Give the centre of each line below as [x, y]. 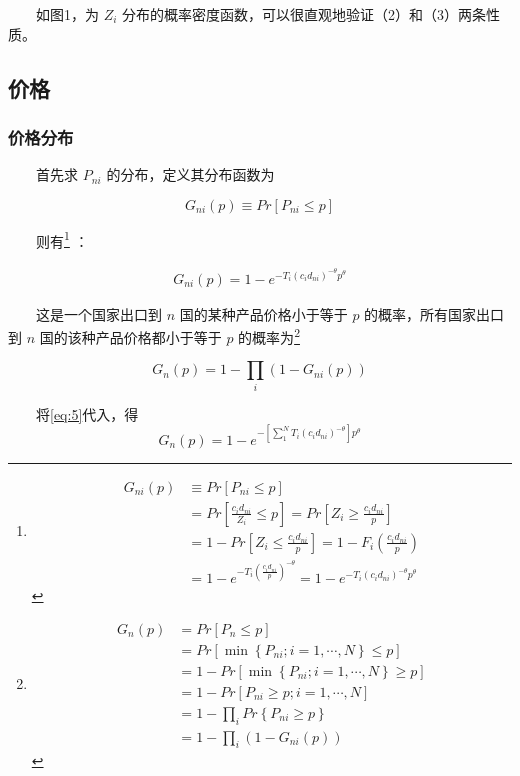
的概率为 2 [269, 335]
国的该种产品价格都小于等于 [130, 336]
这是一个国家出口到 [98, 313]
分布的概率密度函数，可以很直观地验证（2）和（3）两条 [304, 14]
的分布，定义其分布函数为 [190, 174]
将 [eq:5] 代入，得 [87, 413]
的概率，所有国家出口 [434, 313]
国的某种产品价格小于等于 [263, 313]
